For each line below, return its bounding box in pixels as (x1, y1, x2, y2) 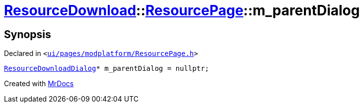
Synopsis (4, 28, 51, 41)
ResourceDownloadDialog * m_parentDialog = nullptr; (4, 64, 210, 73)
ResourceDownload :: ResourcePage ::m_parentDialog (4, 2, 360, 19)
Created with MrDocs (4, 79, 74, 88)
